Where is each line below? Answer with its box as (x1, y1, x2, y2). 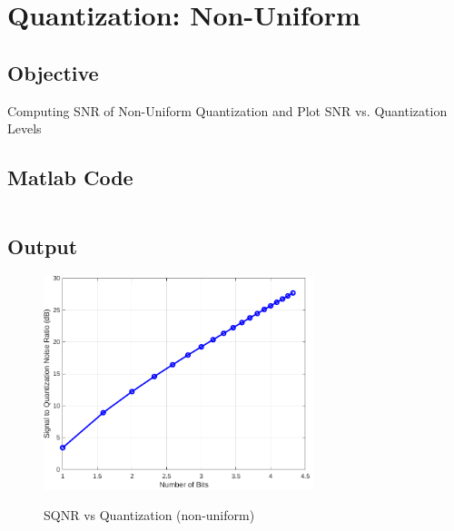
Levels (7, 119, 42, 138)
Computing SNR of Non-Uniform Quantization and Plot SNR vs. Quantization (7, 101, 448, 120)
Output (7, 232, 78, 261)
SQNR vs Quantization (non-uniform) (44, 506, 255, 525)
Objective (7, 58, 99, 86)
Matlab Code (7, 163, 133, 192)
